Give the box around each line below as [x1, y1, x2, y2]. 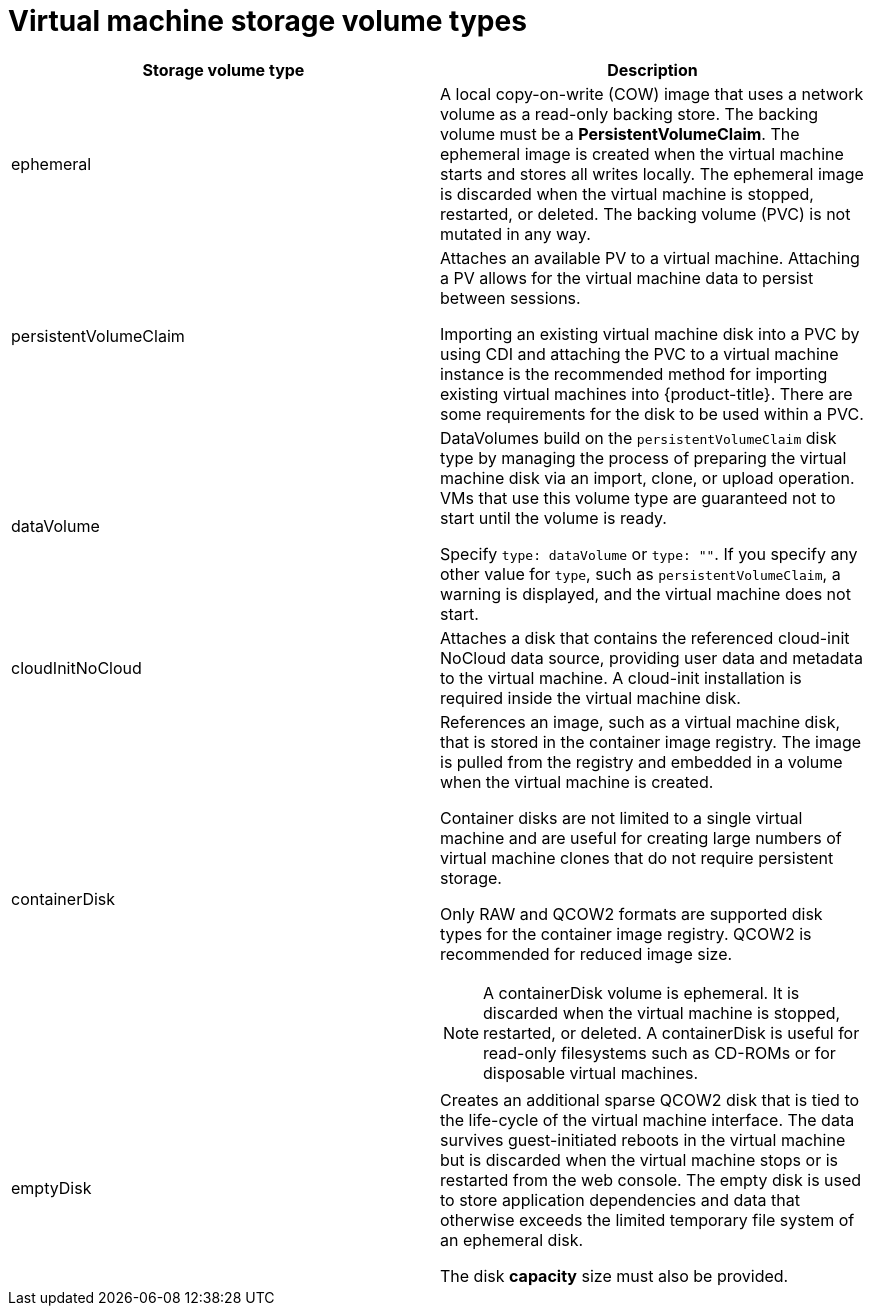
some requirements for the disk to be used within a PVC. [440, 403, 864, 424]
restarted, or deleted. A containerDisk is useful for [483, 1022, 860, 1043]
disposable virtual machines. [483, 1062, 699, 1083]
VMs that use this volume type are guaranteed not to [440, 487, 836, 508]
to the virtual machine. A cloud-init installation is [440, 667, 802, 688]
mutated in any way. [440, 223, 591, 244]
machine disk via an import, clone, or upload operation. [440, 467, 855, 488]
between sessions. [440, 287, 581, 308]
